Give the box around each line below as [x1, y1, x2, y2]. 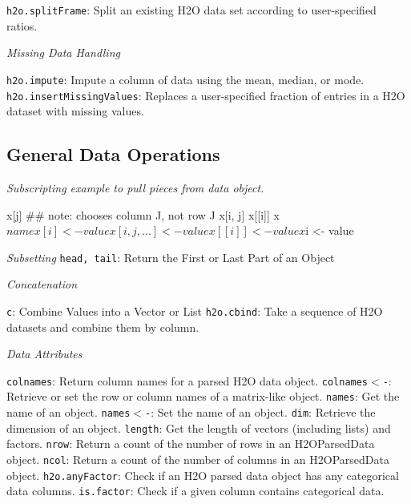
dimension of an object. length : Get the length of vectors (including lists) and [6, 419, 391, 436]
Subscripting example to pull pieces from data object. [6, 179, 264, 196]
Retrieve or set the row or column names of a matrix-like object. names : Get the [6, 388, 400, 405]
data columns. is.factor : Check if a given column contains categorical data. [6, 482, 385, 499]
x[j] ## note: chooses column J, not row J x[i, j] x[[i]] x [6, 206, 280, 223]
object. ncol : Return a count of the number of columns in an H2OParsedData [6, 451, 389, 468]
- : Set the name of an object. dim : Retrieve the [145, 404, 376, 421]
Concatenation [6, 276, 78, 292]
